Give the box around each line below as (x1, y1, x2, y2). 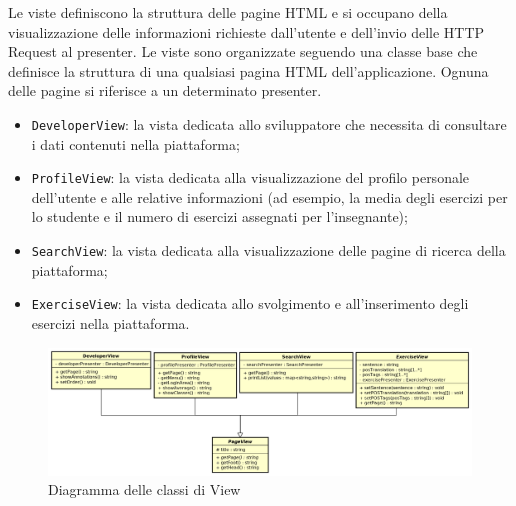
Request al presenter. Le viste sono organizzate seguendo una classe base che (8, 41, 478, 62)
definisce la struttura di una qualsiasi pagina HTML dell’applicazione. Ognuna (8, 60, 489, 81)
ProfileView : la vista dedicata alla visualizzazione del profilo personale (31, 167, 470, 188)
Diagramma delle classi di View (48, 479, 241, 500)
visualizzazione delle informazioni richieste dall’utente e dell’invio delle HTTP (8, 21, 485, 42)
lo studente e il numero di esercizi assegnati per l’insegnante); (31, 206, 408, 227)
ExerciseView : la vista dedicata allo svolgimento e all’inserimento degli (31, 293, 469, 314)
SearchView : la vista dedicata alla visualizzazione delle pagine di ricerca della (31, 240, 506, 261)
